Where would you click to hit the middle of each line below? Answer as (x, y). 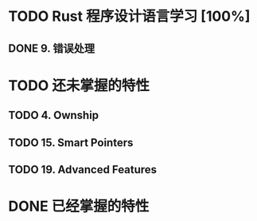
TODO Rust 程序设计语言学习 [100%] (129, 16)
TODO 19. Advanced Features (83, 170)
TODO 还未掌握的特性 (79, 85)
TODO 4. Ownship (54, 115)
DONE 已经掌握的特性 (79, 206)
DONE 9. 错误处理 (52, 48)
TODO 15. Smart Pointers (71, 142)
